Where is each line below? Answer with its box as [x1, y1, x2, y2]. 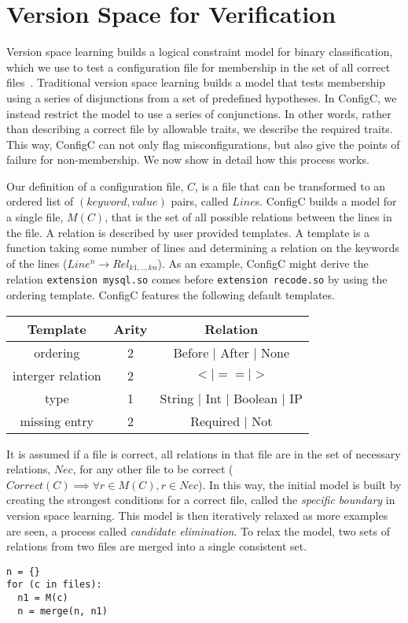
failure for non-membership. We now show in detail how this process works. [6, 151, 369, 168]
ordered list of [6, 193, 74, 210]
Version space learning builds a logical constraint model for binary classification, [6, 43, 393, 60]
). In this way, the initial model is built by [198, 476, 402, 492]
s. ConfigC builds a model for [255, 193, 397, 210]
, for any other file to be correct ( [72, 461, 233, 477]
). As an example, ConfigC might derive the [157, 254, 369, 271]
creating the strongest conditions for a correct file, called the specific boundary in [6, 491, 395, 508]
